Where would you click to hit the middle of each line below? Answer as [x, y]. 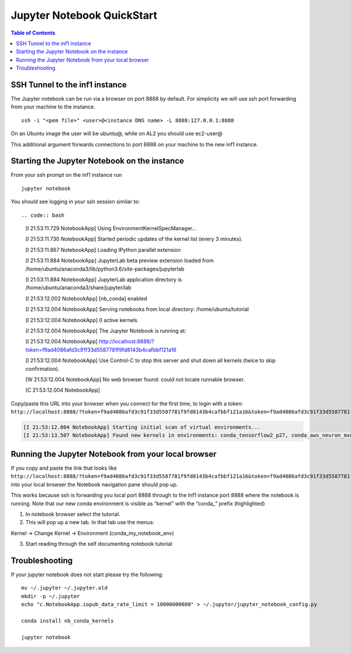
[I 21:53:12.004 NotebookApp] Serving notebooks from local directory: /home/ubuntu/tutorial [137, 309]
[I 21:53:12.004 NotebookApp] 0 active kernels [81, 320]
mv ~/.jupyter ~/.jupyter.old [65, 588]
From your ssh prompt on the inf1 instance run [66, 175]
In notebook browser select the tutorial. [73, 514]
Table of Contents [33, 33]
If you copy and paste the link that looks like [64, 468]
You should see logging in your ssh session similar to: [75, 201]
